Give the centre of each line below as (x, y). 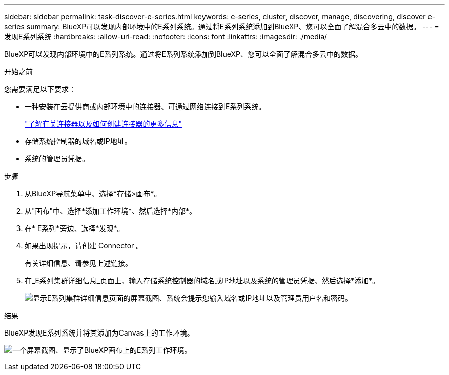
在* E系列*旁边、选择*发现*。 (75, 228)
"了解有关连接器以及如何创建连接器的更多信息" (104, 124)
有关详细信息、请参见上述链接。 (78, 263)
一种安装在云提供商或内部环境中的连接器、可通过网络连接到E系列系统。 (145, 106)
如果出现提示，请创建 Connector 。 (84, 246)
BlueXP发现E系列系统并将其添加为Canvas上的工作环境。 (99, 333)
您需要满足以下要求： (40, 89)
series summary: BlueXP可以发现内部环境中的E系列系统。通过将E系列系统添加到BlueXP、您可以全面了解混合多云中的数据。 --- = (222, 26)
